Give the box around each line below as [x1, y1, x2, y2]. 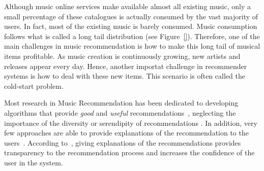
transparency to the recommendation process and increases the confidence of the [4, 147, 255, 158]
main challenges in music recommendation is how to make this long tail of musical [4, 41, 260, 51]
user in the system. [4, 157, 63, 167]
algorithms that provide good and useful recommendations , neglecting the [4, 107, 236, 118]
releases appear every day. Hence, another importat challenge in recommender [4, 60, 247, 71]
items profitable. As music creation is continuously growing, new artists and [4, 50, 241, 61]
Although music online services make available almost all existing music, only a [4, 1, 251, 11]
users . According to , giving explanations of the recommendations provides [4, 137, 241, 148]
